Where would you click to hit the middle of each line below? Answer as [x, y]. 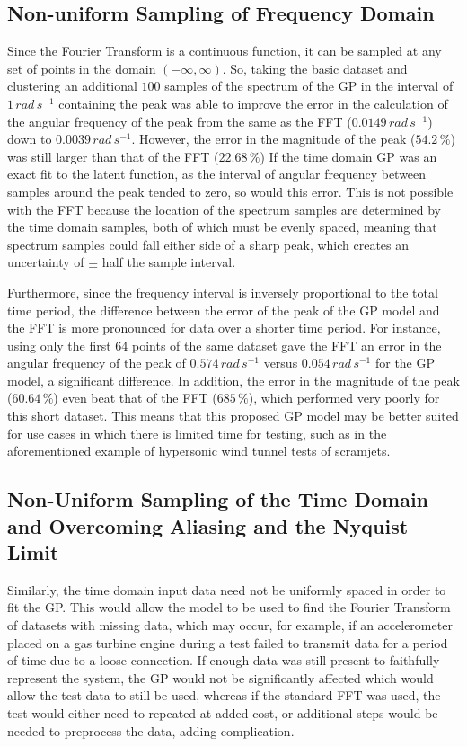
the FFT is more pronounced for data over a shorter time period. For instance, [224, 328]
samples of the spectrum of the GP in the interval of [309, 86]
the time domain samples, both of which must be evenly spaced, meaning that [222, 227]
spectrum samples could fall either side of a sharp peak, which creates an [208, 244]
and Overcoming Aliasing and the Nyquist [208, 525]
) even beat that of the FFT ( [135, 398]
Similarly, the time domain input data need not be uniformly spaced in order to [227, 589]
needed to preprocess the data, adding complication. [151, 730]
